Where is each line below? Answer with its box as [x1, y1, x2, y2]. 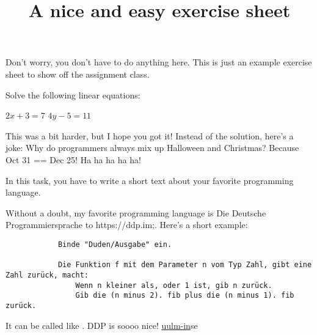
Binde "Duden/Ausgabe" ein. [57, 240, 172, 249]
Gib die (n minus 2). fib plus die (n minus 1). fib [75, 291, 294, 300]
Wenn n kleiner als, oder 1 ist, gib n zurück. [75, 281, 272, 290]
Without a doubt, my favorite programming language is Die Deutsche [5, 206, 266, 219]
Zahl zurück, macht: [5, 270, 89, 279]
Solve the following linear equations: [5, 88, 140, 101]
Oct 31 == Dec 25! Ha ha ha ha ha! [5, 153, 141, 166]
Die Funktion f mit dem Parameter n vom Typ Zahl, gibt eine [57, 260, 312, 270]
